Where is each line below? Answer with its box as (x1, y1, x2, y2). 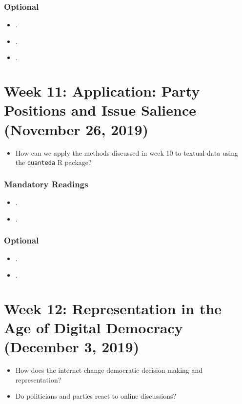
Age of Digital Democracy (4, 317, 183, 337)
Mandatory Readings (4, 178, 88, 190)
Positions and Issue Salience (4, 100, 197, 120)
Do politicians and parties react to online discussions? (15, 391, 177, 401)
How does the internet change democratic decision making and (15, 365, 203, 375)
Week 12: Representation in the (4, 298, 222, 318)
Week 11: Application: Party (4, 81, 200, 101)
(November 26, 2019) (4, 119, 149, 139)
